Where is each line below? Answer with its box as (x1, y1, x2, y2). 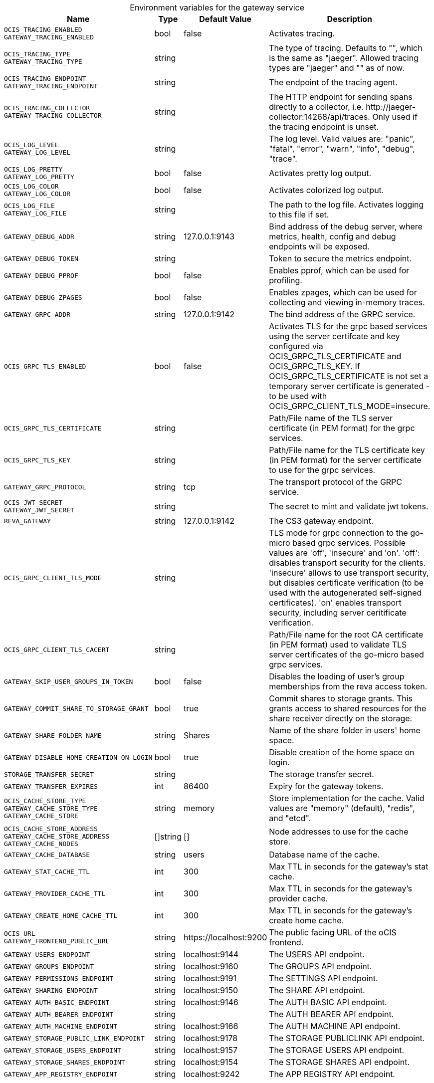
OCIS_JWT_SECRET (4, 499, 63, 506)
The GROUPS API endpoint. (269, 961, 372, 971)
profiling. (269, 275, 302, 285)
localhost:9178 (184, 1033, 238, 1043)
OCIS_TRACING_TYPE (4, 50, 71, 58)
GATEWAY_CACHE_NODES (4, 840, 78, 848)
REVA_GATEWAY (4, 517, 51, 525)
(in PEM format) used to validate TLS (269, 640, 407, 650)
